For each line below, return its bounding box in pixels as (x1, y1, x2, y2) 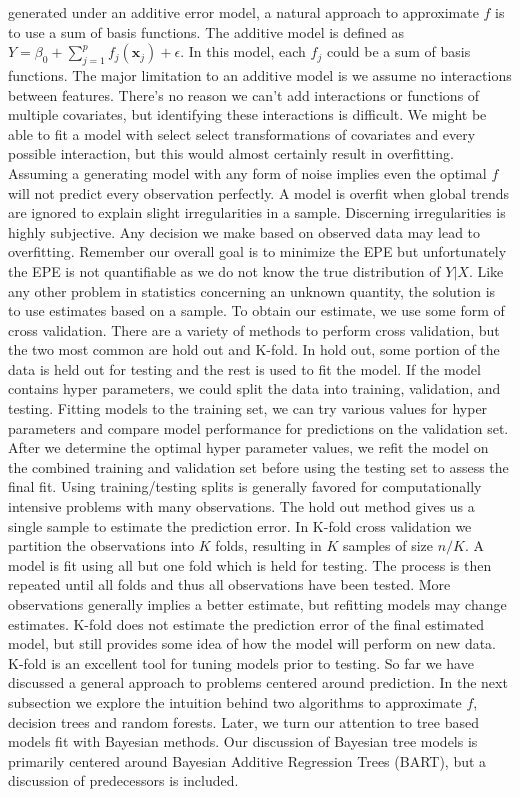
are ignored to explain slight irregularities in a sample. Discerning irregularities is (8, 202, 506, 223)
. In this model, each (180, 41, 306, 62)
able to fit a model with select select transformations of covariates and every (8, 123, 476, 144)
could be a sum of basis (326, 41, 471, 62)
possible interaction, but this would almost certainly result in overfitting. (8, 143, 454, 164)
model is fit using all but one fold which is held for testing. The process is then (8, 554, 492, 575)
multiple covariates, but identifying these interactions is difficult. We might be (8, 104, 487, 125)
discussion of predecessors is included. (8, 770, 239, 791)
